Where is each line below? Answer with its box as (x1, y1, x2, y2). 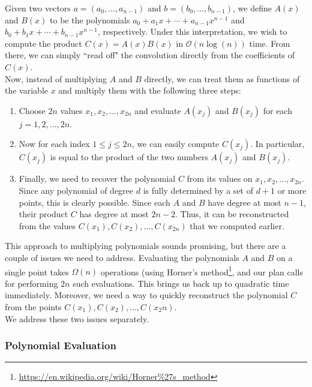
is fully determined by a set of (143, 184, 253, 196)
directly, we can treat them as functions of (144, 72, 300, 85)
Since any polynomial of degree (19, 184, 134, 196)
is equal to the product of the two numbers (50, 151, 208, 163)
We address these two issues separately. (5, 312, 149, 325)
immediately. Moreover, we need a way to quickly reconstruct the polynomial (5, 289, 288, 301)
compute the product (5, 37, 82, 49)
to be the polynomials (50, 13, 130, 26)
